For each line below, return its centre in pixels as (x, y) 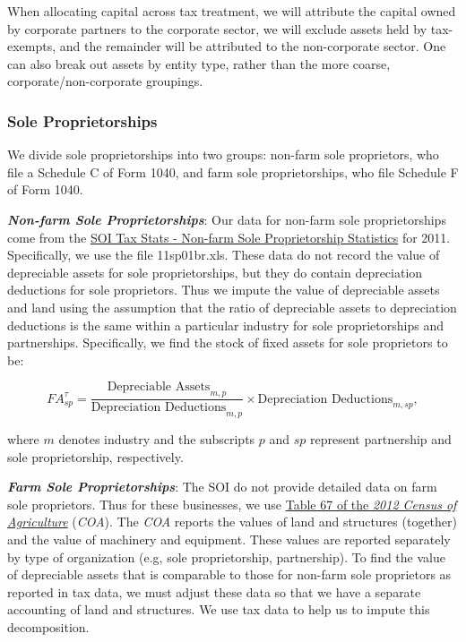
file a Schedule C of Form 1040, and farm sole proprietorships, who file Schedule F (233, 171)
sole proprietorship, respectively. (95, 456)
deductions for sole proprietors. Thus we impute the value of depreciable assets (224, 290)
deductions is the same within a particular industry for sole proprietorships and (225, 325)
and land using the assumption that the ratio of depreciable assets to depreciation (232, 307)
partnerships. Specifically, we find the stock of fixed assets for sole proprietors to (228, 342)
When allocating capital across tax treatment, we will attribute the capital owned (232, 11)
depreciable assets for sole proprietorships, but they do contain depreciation (215, 272)
